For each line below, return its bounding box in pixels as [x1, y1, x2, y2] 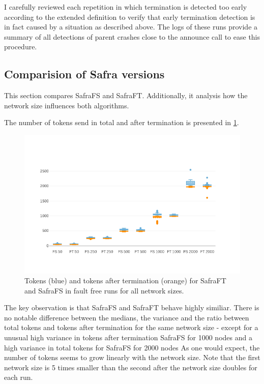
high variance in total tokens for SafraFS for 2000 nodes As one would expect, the [4, 342, 260, 352]
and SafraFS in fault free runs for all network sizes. [24, 285, 184, 296]
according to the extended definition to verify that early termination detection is [4, 11, 255, 22]
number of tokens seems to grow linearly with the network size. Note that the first [4, 352, 260, 363]
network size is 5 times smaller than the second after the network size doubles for [4, 362, 257, 372]
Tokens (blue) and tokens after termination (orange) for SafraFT [24, 275, 226, 286]
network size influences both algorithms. [4, 100, 129, 110]
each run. [4, 372, 33, 382]
